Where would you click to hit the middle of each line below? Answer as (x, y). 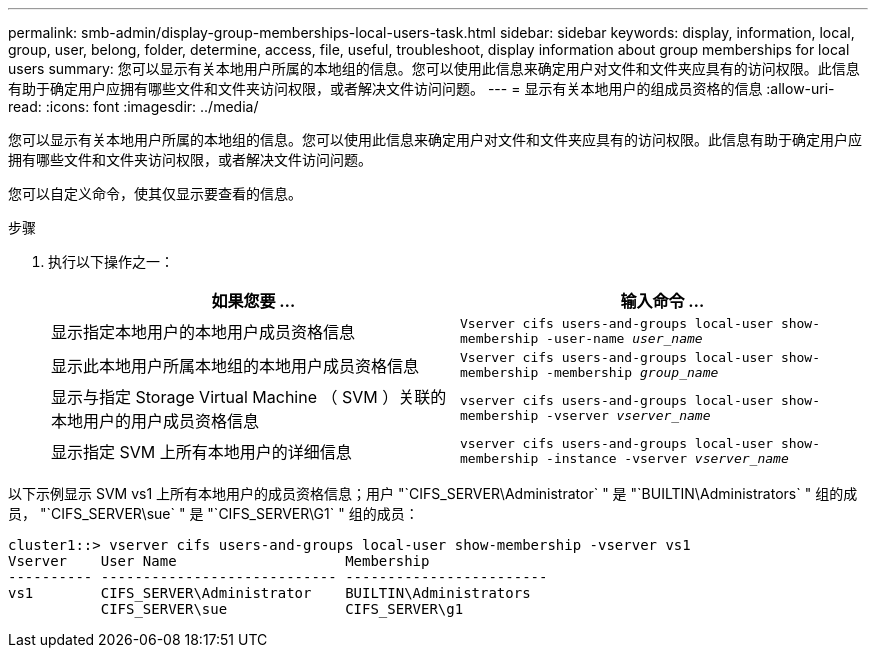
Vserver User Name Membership (219, 561)
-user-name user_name (624, 338)
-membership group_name (632, 372)
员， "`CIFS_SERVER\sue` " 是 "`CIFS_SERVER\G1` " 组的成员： (213, 513)
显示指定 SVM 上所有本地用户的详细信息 (201, 452)
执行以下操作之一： (111, 261)
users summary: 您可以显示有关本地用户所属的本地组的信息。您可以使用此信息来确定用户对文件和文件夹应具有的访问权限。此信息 (434, 68)
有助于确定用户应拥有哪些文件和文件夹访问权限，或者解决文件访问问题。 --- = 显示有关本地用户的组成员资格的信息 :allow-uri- (421, 88)
